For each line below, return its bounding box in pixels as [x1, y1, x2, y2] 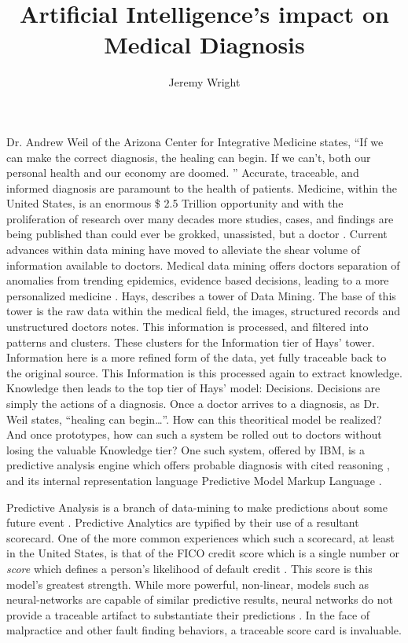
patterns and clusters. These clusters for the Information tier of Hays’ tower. [6, 333, 375, 350]
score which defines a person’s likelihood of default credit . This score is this [6, 560, 373, 576]
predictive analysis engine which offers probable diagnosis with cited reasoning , [6, 457, 390, 473]
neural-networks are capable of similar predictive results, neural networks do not [6, 591, 393, 608]
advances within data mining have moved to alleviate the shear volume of [6, 241, 361, 258]
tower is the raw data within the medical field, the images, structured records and [6, 303, 401, 319]
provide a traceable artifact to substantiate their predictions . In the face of [6, 606, 370, 623]
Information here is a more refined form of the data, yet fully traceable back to [6, 349, 387, 366]
